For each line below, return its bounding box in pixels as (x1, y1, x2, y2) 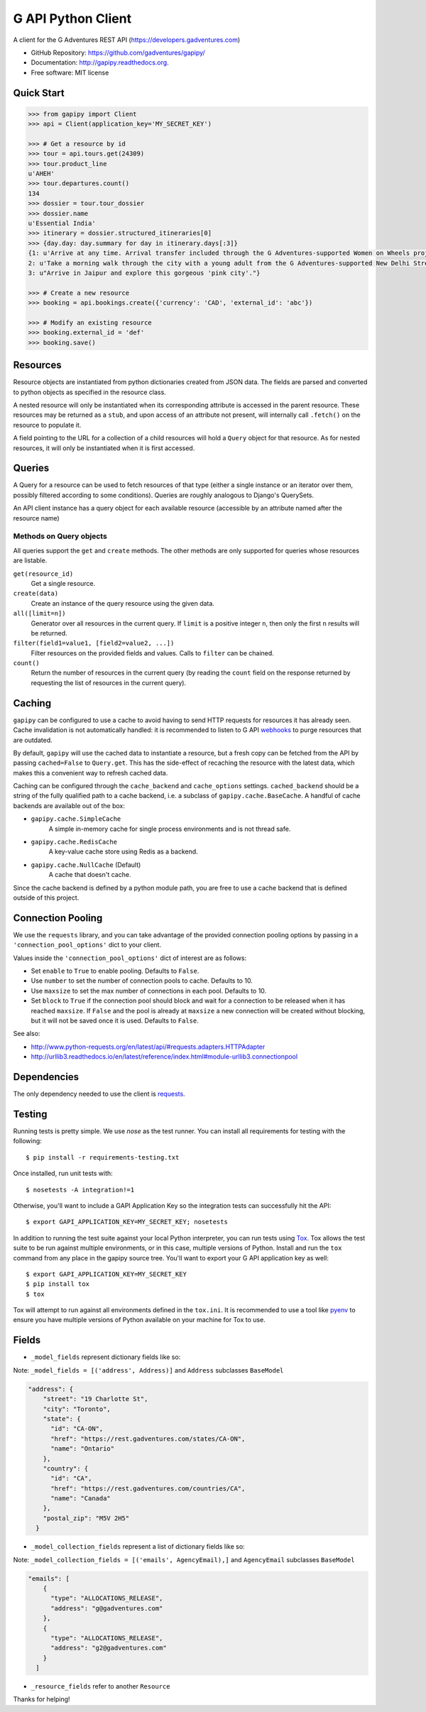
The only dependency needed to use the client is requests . (13, 1090, 185, 1098)
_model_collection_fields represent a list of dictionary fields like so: (31, 1542, 245, 1551)
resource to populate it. (13, 420, 82, 429)
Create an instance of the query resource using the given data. (31, 599, 214, 607)
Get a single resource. (31, 579, 96, 587)
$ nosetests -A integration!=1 (26, 1186, 135, 1194)
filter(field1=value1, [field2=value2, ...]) (13, 639, 175, 648)
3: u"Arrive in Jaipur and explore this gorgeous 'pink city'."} (28, 268, 261, 277)
